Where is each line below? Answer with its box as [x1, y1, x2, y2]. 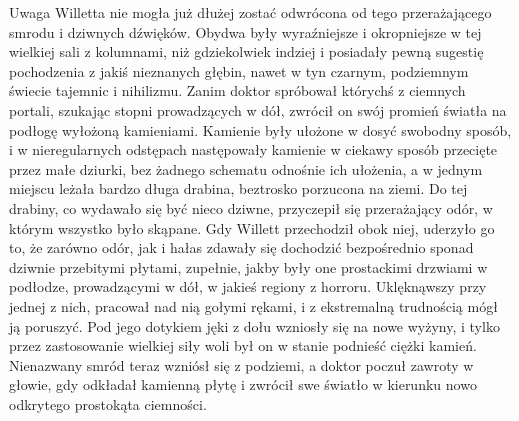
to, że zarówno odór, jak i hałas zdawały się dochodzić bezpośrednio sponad [9, 237, 474, 258]
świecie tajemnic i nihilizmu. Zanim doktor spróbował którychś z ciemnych [9, 80, 466, 101]
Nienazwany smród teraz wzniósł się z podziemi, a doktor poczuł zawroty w [9, 354, 474, 375]
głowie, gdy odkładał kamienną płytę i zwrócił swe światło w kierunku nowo [9, 374, 477, 395]
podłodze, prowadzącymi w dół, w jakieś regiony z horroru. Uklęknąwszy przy [9, 276, 487, 297]
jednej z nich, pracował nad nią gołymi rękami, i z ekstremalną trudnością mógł [9, 295, 498, 316]
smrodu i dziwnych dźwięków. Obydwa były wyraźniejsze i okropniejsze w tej [9, 21, 482, 42]
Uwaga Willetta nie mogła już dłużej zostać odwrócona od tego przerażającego [9, 2, 492, 22]
